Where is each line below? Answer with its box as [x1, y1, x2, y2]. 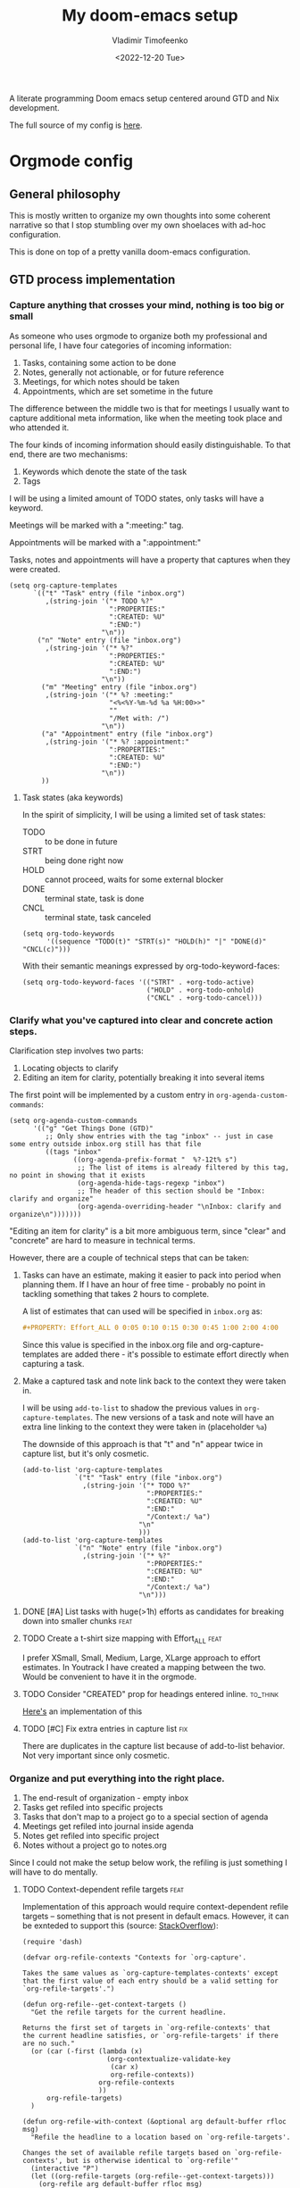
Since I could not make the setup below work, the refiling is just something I [9, 1857, 287, 1868]
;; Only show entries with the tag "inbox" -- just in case [45, 1131, 274, 1141]
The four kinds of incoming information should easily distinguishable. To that [9, 439, 291, 450]
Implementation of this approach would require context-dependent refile [21, 1901, 289, 1911]
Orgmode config [9, 151, 134, 171]
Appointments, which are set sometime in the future [21, 386, 213, 396]
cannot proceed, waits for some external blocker [44, 874, 224, 885]
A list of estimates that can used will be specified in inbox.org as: [21, 1305, 263, 1317]
